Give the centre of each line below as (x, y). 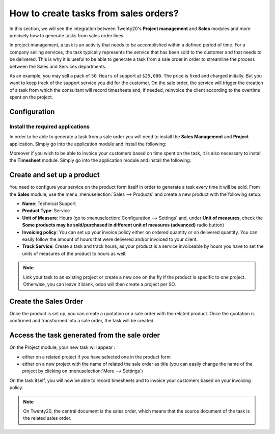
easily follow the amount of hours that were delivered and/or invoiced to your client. (110, 239)
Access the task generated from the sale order (85, 335)
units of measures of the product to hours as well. (74, 253)
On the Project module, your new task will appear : (62, 347)
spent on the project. (31, 97)
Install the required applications (50, 126)
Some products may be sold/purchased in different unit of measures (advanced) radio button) (123, 225)
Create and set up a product (54, 175)
